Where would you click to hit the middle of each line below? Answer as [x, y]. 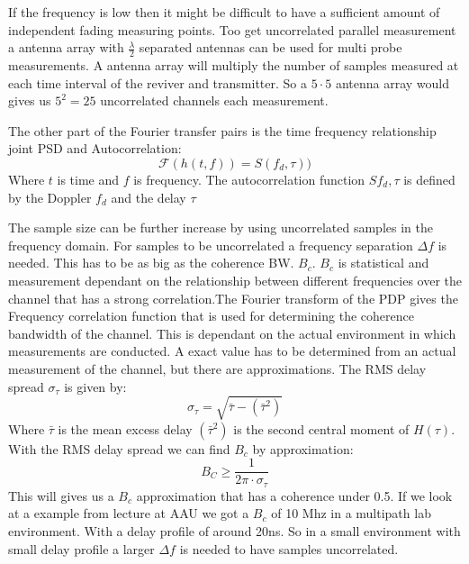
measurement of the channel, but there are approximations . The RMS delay [217, 368]
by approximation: [303, 448]
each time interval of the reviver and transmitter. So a [158, 82]
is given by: [95, 386]
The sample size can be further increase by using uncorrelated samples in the [221, 227]
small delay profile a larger [81, 548]
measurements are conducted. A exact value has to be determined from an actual [232, 351]
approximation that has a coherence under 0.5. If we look [294, 495]
